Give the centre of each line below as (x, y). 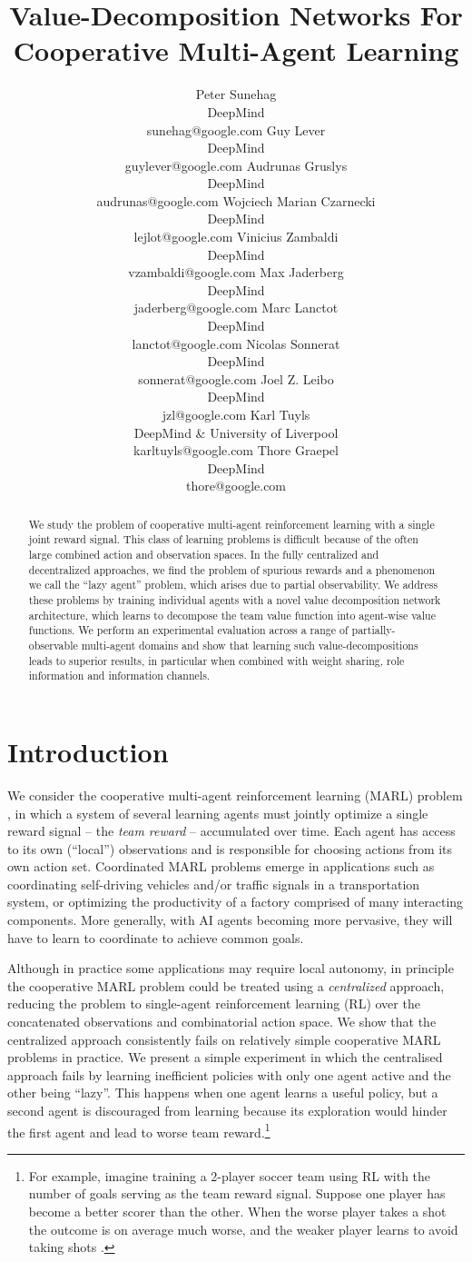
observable (53, 646)
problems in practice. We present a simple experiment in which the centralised (225, 1057)
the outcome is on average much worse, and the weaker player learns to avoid (243, 1229)
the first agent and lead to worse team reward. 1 (139, 1130)
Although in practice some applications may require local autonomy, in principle (231, 968)
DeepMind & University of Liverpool (236, 432)
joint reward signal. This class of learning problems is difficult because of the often (223, 539)
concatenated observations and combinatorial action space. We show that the (222, 1022)
